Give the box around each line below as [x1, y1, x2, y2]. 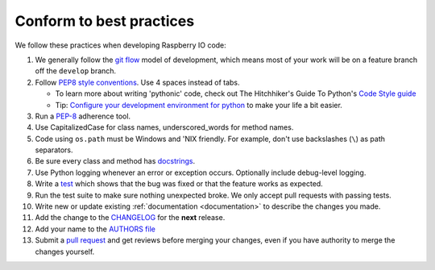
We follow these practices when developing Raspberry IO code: [14, 40, 227, 50]
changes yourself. [35, 247, 95, 256]
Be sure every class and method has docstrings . [35, 156, 196, 166]
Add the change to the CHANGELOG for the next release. [35, 213, 226, 222]
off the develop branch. [35, 66, 117, 76]
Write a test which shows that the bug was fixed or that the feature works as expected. [35, 179, 324, 189]
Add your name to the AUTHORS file [35, 224, 156, 234]
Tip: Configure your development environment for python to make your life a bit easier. [55, 100, 342, 110]
